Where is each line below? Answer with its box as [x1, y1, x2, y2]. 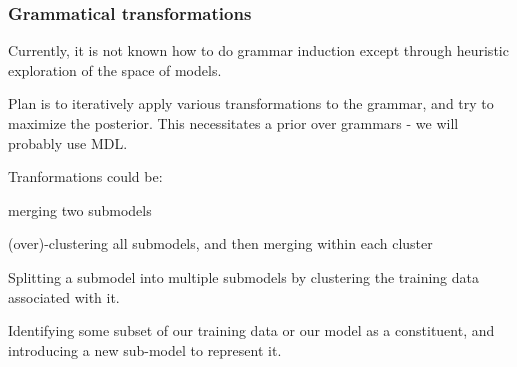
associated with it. [8, 286, 120, 307]
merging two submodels [8, 199, 152, 220]
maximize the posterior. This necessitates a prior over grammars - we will [8, 113, 459, 133]
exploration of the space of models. [8, 59, 222, 80]
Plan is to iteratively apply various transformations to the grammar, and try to [8, 93, 494, 114]
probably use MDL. [8, 132, 128, 153]
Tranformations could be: [8, 166, 163, 187]
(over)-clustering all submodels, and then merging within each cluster [8, 233, 433, 254]
